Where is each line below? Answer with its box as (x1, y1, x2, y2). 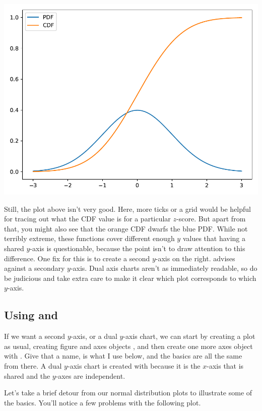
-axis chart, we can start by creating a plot (123, 331, 255, 341)
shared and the (4, 370, 50, 381)
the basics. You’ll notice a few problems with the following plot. (4, 397, 201, 407)
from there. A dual (4, 360, 62, 371)
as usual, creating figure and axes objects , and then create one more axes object (4, 340, 253, 351)
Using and (4, 307, 58, 323)
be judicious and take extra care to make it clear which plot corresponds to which (4, 272, 256, 283)
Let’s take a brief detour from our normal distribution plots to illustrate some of (4, 387, 252, 398)
